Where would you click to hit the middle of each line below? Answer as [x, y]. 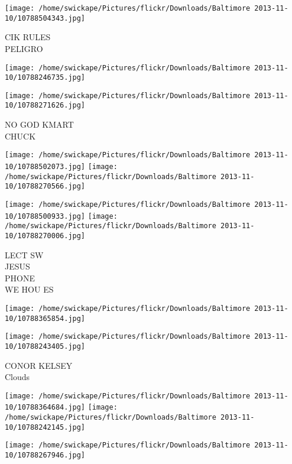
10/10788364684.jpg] [45, 408]
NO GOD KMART [39, 124]
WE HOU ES [29, 289]
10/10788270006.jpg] [45, 236]
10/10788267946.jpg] [45, 455]
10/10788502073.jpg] [45, 166]
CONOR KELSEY [39, 365]
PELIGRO [24, 48]
